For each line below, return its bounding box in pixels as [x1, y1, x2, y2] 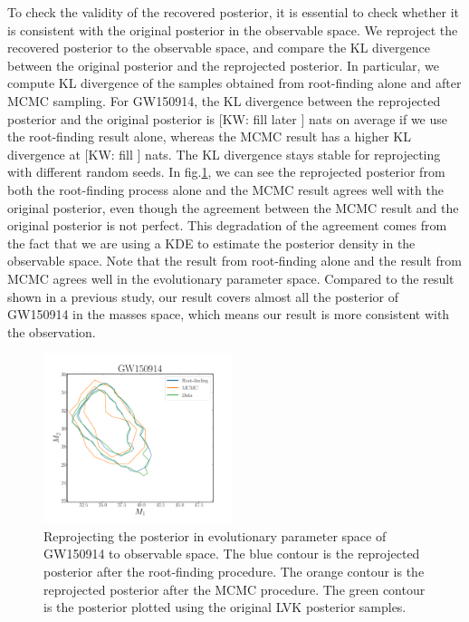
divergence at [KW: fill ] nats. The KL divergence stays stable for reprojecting [7, 144, 441, 163]
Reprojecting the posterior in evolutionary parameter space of [43, 526, 387, 545]
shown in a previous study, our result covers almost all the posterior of [7, 287, 399, 306]
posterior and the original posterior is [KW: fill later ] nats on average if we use [7, 109, 448, 128]
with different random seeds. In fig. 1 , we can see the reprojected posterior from [7, 162, 445, 181]
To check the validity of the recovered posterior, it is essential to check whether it [7, 3, 459, 21]
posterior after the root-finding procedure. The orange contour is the [43, 561, 425, 580]
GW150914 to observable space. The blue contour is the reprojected [43, 544, 420, 563]
